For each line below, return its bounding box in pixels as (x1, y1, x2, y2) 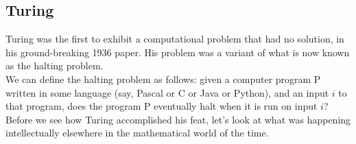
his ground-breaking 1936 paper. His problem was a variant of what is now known (5, 45, 350, 59)
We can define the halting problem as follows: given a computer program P (5, 71, 321, 86)
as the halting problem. (5, 58, 104, 73)
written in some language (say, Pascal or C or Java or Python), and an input (5, 85, 329, 99)
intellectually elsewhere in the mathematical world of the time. (5, 125, 269, 140)
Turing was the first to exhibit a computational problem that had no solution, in (5, 32, 344, 46)
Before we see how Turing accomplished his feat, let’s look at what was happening (5, 112, 351, 126)
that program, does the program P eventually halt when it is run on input (5, 99, 318, 113)
